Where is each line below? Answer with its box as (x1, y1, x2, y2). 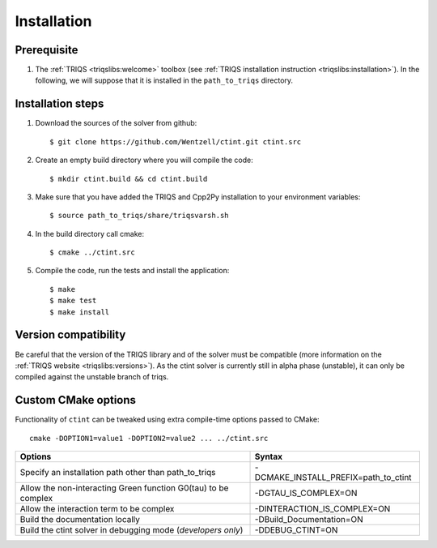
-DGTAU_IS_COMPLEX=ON (254, 487, 358, 499)
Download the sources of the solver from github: (35, 118, 197, 128)
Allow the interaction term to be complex (19, 503, 175, 515)
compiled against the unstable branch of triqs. (15, 372, 169, 382)
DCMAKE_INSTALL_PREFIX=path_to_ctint (254, 472, 412, 483)
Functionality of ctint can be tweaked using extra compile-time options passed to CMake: (15, 414, 320, 425)
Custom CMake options (15, 393, 137, 407)
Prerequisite (15, 43, 78, 57)
